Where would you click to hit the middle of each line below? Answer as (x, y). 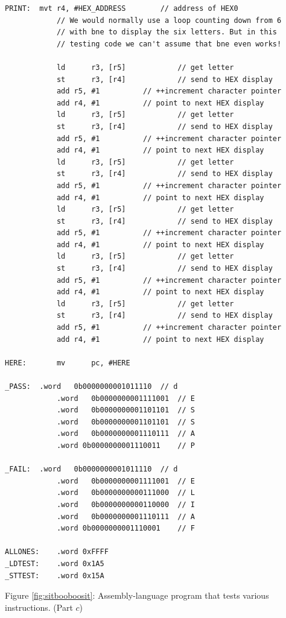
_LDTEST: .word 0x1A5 (55, 563)
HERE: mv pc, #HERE (68, 363)
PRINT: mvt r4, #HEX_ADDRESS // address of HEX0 (122, 8)
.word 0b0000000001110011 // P (126, 445)
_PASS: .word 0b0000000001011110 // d (91, 386)
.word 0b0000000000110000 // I (126, 504)
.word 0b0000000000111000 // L (126, 493)
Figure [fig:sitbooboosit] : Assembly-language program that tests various (137, 595)
